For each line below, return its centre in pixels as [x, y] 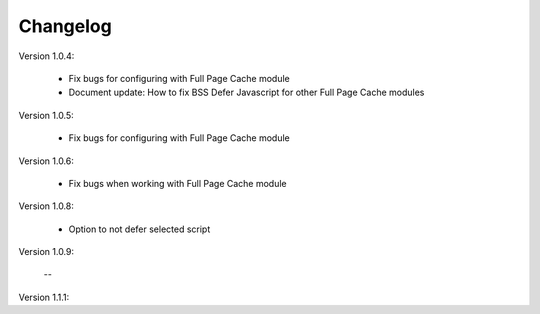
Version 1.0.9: [46, 252]
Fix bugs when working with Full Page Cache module [177, 183]
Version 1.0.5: [46, 115]
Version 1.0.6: [46, 161]
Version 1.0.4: [46, 56]
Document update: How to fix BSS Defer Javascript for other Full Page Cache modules [246, 92]
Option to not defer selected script [139, 229]
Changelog [65, 26]
